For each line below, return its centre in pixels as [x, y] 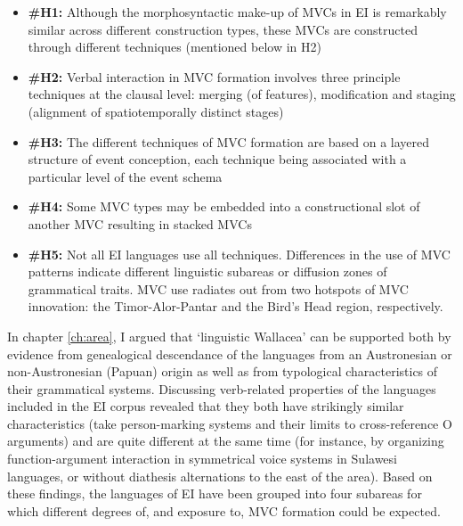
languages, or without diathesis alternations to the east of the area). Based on [220, 476]
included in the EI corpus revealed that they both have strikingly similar [206, 406]
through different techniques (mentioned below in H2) [175, 47]
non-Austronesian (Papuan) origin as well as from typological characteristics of [223, 371]
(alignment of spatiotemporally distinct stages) [156, 111]
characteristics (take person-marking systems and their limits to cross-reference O [230, 423]
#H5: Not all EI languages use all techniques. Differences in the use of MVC [239, 254]
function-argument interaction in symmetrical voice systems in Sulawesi [202, 459]
